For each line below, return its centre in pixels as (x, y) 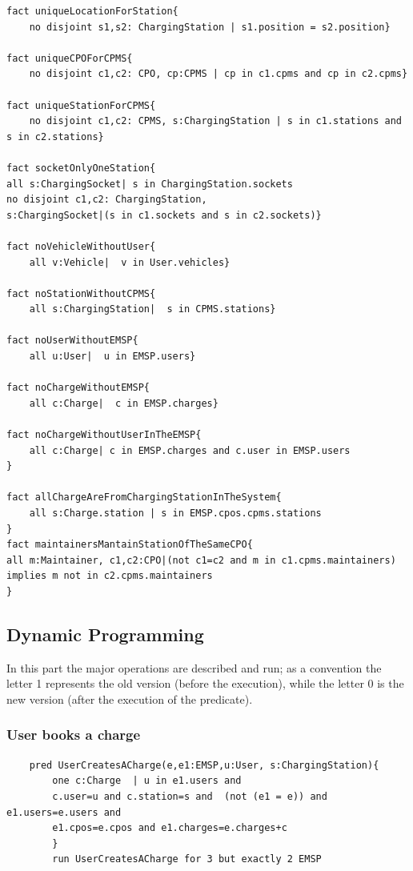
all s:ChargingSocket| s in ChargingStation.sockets (150, 184)
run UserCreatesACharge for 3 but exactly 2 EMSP (187, 859)
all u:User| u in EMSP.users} (112, 357)
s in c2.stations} (55, 136)
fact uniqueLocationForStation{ (92, 11)
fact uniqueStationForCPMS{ (81, 105)
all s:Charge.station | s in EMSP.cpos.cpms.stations (175, 513)
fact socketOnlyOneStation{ (81, 168)
